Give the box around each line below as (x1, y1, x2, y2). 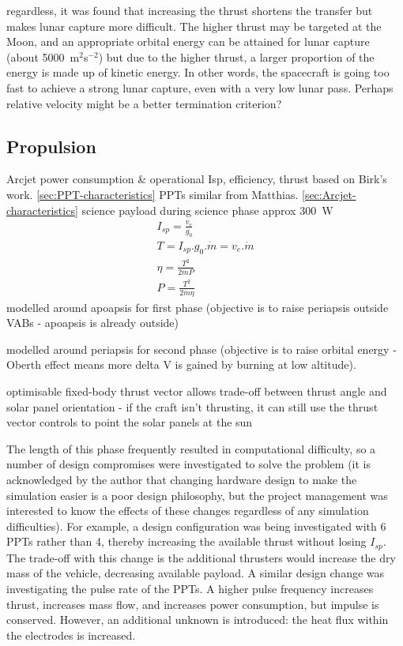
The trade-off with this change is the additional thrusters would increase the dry (6, 549, 396, 565)
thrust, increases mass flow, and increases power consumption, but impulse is (6, 595, 379, 612)
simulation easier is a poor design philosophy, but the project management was (6, 486, 388, 503)
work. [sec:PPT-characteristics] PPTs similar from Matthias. (6, 186, 299, 202)
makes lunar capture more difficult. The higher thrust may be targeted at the (6, 17, 382, 34)
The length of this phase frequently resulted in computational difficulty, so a (6, 440, 376, 456)
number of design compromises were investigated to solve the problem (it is (6, 456, 371, 472)
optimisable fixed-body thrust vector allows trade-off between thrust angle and (6, 383, 387, 400)
